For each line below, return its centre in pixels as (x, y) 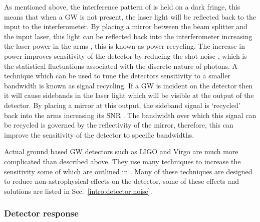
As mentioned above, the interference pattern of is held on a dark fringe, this (122, 7)
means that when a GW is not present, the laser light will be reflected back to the (130, 16)
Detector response (41, 213)
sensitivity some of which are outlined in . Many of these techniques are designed (128, 171)
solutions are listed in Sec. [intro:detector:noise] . (78, 191)
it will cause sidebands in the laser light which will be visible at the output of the (129, 95)
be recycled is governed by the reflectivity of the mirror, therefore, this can (119, 125)
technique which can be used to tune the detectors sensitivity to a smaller (117, 76)
